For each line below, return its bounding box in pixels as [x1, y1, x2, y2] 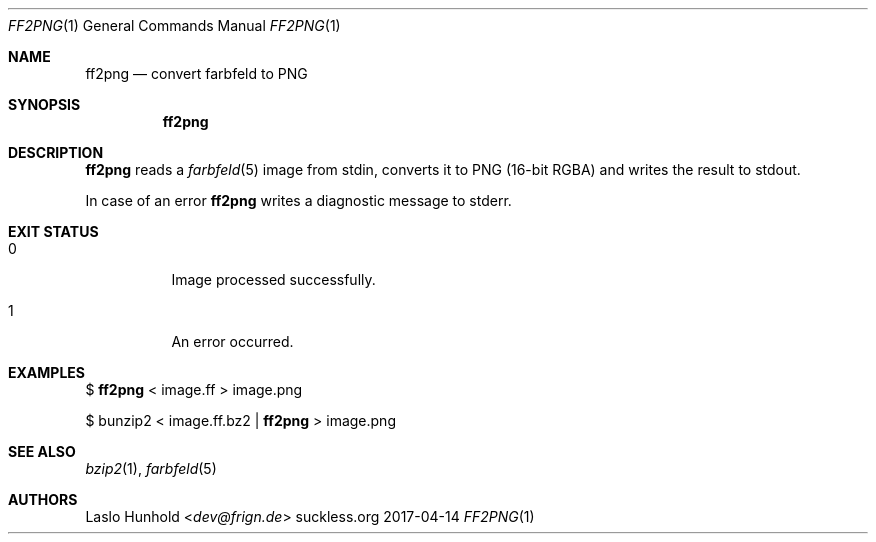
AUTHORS [8, 491, 78, 508]
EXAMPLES [8, 364, 85, 381]
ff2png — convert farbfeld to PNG [85, 65, 308, 82]
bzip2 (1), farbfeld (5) [85, 460, 217, 477]
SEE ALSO [8, 443, 76, 460]
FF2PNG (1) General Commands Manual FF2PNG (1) [8, 17, 341, 34]
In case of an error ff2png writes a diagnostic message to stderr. [85, 192, 512, 209]
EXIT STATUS [8, 223, 99, 240]
